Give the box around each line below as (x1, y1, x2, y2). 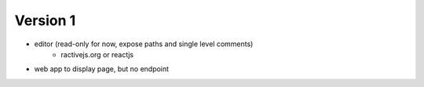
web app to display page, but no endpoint (34, 64, 169, 74)
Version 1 (14, 12, 76, 29)
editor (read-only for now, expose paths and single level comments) (34, 39, 254, 49)
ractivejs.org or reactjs (60, 49, 133, 59)
